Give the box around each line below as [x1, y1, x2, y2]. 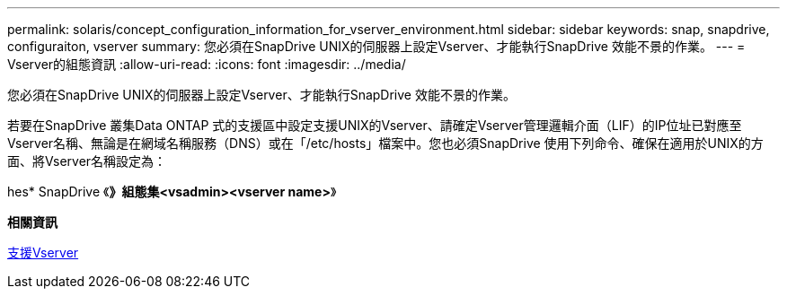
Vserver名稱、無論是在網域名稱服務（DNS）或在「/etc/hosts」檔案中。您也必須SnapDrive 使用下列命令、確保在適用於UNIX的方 [7, 135, 764, 151]
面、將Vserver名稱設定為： [7, 153, 167, 169]
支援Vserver [7, 245, 79, 260]
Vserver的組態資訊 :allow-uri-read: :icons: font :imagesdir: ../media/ [7, 57, 406, 72]
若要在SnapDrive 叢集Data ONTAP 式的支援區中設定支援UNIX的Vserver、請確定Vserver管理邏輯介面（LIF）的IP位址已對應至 [7, 118, 742, 133]
